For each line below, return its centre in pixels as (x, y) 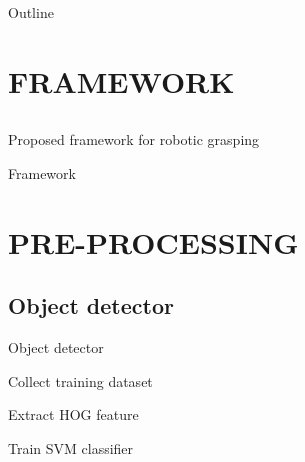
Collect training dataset (80, 380)
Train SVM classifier (71, 447)
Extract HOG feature (73, 414)
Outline (31, 12)
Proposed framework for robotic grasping (134, 139)
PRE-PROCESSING (153, 241)
